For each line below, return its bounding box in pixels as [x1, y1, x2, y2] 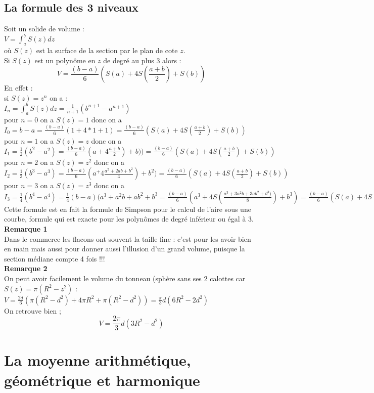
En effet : [4, 82, 33, 93]
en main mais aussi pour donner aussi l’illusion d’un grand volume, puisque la [4, 243, 245, 254]
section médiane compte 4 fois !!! [4, 253, 105, 264]
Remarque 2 [4, 263, 48, 274]
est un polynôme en [34, 55, 96, 65]
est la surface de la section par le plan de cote [36, 45, 178, 56]
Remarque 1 [4, 223, 48, 234]
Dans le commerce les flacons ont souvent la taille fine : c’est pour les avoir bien [4, 233, 251, 244]
